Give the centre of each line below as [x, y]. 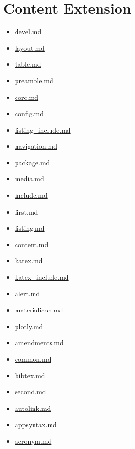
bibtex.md [30, 375]
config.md [29, 113]
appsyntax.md [36, 424]
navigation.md [36, 146]
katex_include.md [42, 277]
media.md [29, 179]
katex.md [29, 261]
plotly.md [29, 326]
